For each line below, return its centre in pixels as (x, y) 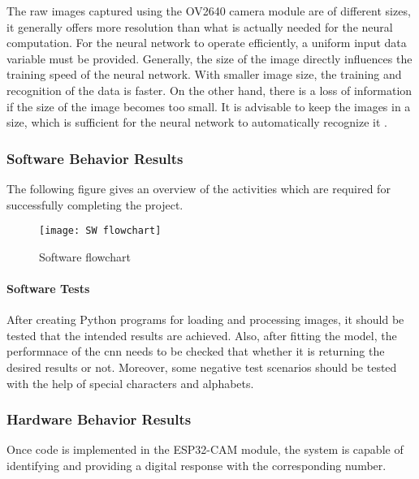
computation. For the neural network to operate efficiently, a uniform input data (207, 43)
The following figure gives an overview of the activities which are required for (199, 188)
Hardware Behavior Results (99, 419)
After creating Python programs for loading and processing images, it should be (205, 319)
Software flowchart (85, 256)
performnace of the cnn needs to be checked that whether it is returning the (196, 351)
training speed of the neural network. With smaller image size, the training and (204, 74)
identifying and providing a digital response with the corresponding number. (197, 465)
